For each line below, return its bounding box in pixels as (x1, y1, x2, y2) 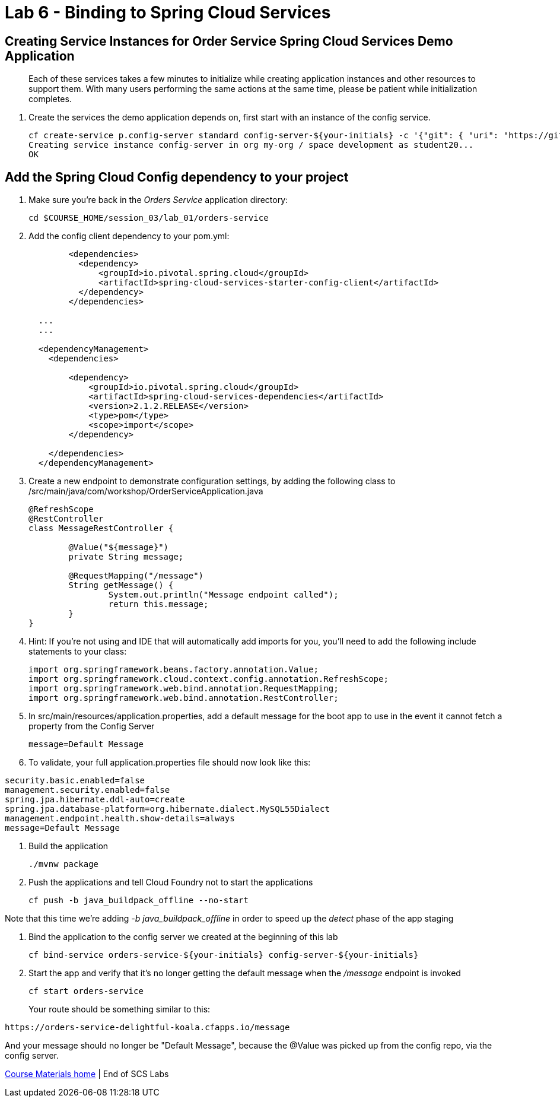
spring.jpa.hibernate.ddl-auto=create (5, 795, 185, 805)
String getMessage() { (68, 580, 174, 590)
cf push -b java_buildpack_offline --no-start (28, 895, 249, 906)
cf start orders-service (28, 986, 144, 996)
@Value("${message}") (68, 542, 169, 552)
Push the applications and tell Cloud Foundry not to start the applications (28, 877, 313, 888)
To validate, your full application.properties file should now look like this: (28, 757, 311, 768)
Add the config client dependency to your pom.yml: (28, 231, 230, 242)
